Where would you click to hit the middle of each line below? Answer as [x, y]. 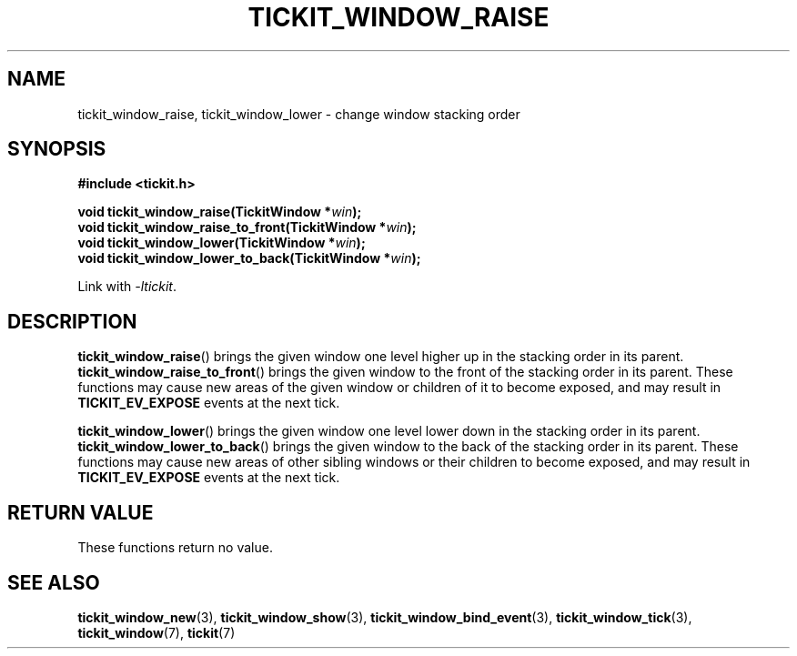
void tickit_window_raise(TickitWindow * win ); [220, 212]
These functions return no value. [175, 548]
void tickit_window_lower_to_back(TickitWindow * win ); [249, 258]
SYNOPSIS [57, 149]
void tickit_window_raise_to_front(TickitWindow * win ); [247, 227]
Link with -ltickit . [127, 287]
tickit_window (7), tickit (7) [156, 632]
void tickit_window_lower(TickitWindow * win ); [222, 243]
